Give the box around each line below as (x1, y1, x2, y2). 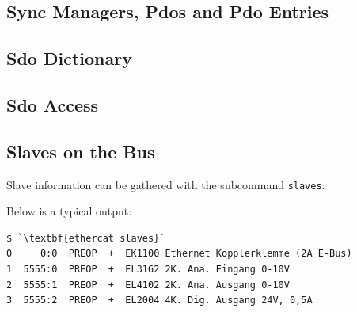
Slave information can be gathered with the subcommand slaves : (6, 176, 325, 192)
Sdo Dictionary (6, 46, 132, 70)
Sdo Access (6, 92, 99, 116)
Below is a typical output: (6, 203, 132, 219)
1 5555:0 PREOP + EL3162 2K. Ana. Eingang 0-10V (6, 263, 290, 275)
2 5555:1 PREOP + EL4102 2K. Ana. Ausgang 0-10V (6, 279, 290, 291)
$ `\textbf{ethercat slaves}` (6, 232, 165, 244)
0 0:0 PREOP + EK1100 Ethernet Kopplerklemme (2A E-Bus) (6, 248, 352, 260)
